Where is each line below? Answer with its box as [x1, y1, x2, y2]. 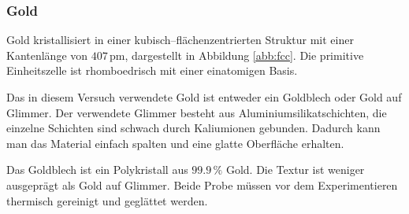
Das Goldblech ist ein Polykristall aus [6, 161, 188, 178]
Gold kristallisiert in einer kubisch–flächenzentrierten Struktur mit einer [6, 31, 354, 48]
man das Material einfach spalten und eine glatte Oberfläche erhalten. [6, 135, 344, 151]
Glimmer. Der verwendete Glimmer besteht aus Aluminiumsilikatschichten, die [6, 104, 387, 120]
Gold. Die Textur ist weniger [225, 161, 365, 178]
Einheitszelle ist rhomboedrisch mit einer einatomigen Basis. [6, 62, 298, 79]
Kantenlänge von [6, 46, 88, 63]
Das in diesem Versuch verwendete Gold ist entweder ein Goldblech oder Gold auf [6, 89, 402, 105]
